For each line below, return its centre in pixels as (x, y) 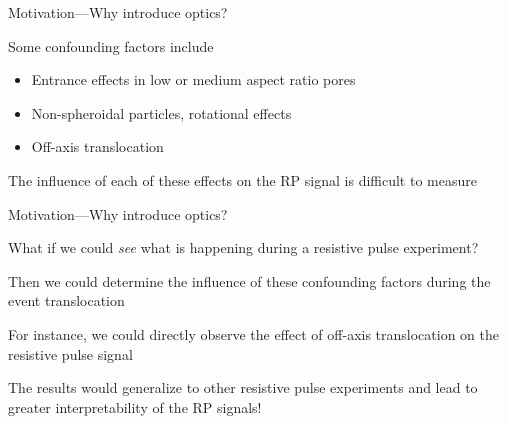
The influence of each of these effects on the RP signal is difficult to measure (242, 179)
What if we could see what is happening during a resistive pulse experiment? (243, 247)
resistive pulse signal (70, 353)
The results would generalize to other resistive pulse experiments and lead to (243, 387)
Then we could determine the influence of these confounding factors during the (249, 280)
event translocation (66, 300)
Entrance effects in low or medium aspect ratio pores (193, 79)
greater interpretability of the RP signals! (135, 406)
